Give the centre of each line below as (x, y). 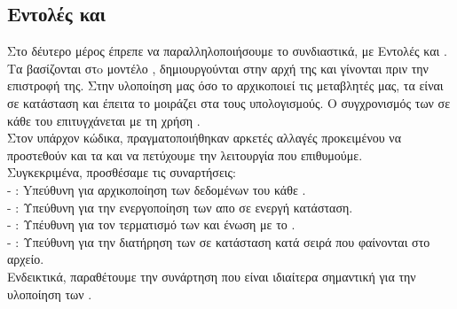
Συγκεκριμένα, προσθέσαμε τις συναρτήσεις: (122, 172)
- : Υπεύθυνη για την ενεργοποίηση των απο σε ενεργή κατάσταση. (180, 207)
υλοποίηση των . (50, 294)
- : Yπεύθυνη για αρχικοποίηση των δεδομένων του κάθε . (157, 189)
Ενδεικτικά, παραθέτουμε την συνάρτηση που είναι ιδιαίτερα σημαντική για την (212, 276)
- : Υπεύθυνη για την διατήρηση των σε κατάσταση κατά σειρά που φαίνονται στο (219, 241)
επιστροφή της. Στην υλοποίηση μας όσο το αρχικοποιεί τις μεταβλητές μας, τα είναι (225, 85)
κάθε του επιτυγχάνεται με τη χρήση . (104, 120)
